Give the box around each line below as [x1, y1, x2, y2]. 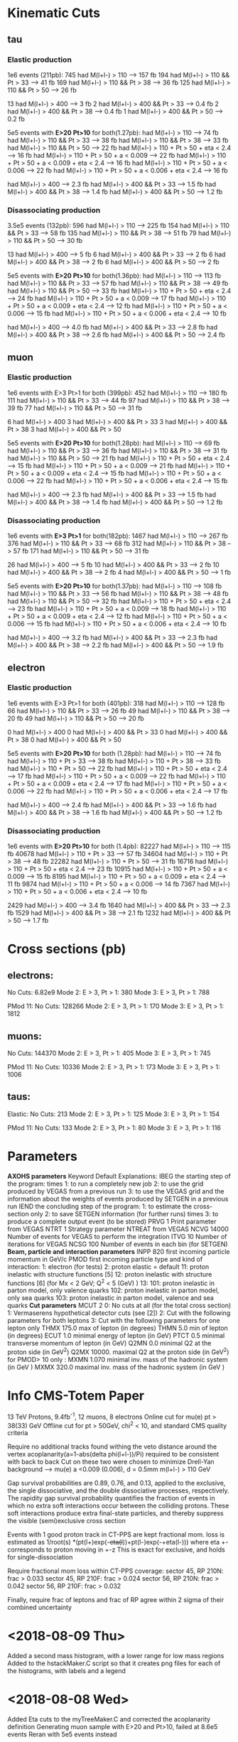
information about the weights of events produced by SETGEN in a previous [7, 1194, 229, 1203]
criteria [7, 1429, 28, 1437]
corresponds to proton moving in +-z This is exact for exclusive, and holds [7, 1545, 225, 1554]
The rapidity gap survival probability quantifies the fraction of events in [7, 1494, 215, 1503]
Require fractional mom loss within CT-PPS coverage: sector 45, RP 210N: [7, 1567, 224, 1575]
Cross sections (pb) [7, 941, 126, 957]
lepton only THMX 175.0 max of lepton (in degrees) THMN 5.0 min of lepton [7, 1324, 229, 1333]
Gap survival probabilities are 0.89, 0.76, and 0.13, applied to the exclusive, [7, 1479, 226, 1488]
